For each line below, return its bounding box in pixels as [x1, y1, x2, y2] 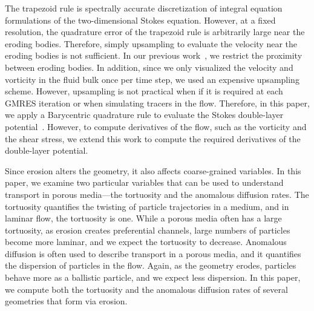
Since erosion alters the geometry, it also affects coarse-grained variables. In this [5, 164, 301, 177]
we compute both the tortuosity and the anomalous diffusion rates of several [5, 283, 288, 295]
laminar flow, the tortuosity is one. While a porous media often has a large [5, 212, 282, 224]
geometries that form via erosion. [5, 295, 128, 307]
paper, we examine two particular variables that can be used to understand [5, 176, 284, 189]
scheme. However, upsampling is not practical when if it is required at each [5, 85, 283, 97]
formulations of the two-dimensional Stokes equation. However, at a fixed [5, 13, 276, 26]
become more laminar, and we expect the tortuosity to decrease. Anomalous [5, 235, 287, 248]
